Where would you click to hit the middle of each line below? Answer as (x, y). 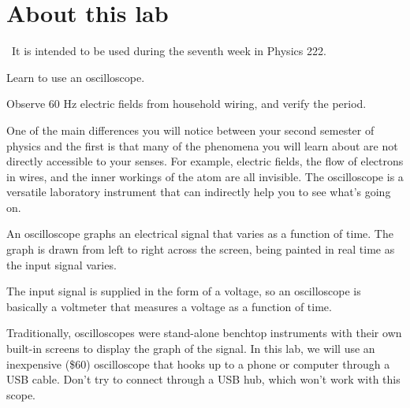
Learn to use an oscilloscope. (76, 77)
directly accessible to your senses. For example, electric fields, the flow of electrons (205, 161)
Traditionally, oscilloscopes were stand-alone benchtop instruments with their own (204, 333)
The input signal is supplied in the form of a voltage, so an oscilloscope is (184, 291)
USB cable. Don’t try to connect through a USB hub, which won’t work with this (203, 379)
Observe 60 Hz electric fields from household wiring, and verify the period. (186, 104)
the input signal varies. (61, 264)
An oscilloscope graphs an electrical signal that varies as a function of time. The (200, 234)
